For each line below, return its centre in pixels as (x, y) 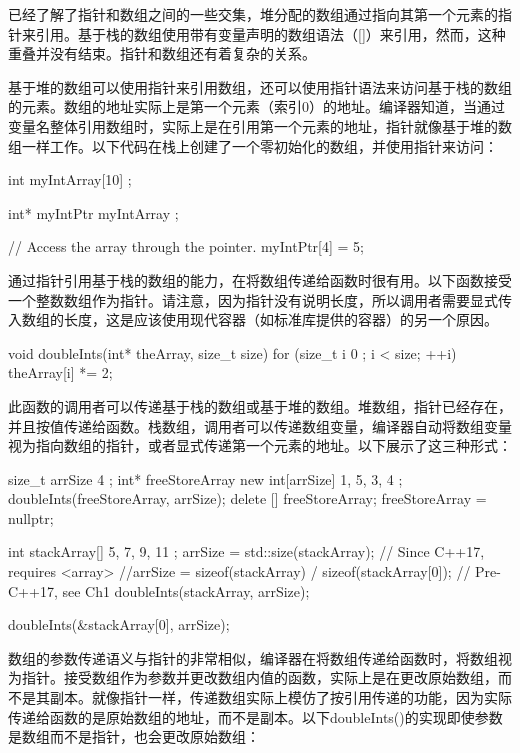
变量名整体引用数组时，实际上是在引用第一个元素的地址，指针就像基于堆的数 (260, 125)
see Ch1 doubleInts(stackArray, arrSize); (186, 590)
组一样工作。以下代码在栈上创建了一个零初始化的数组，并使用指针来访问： (253, 145)
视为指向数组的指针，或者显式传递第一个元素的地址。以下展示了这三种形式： (260, 445)
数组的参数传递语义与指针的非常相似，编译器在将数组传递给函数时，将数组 (253, 657)
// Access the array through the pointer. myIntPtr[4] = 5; (186, 246)
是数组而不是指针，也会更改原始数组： (134, 736)
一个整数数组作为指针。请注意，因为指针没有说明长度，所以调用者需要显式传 (260, 299)
